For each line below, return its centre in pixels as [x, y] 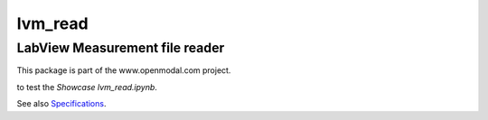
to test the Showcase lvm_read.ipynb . [87, 87]
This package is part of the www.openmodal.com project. [124, 70]
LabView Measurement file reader [121, 48]
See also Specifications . [61, 104]
